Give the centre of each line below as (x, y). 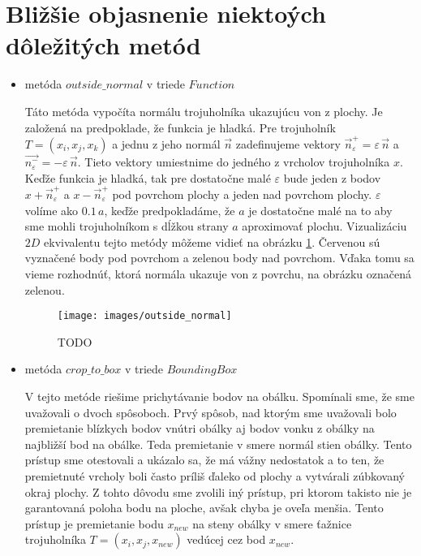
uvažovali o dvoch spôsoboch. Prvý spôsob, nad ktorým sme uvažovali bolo (210, 412)
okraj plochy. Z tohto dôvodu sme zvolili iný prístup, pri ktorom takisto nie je (218, 491)
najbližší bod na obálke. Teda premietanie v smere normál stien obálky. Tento (218, 444)
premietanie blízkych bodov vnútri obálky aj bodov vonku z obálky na (200, 428)
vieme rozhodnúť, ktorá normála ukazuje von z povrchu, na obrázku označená (218, 273)
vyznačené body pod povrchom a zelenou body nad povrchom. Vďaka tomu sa (219, 258)
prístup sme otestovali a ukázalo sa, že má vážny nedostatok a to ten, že (204, 460)
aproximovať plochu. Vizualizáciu (324, 226)
